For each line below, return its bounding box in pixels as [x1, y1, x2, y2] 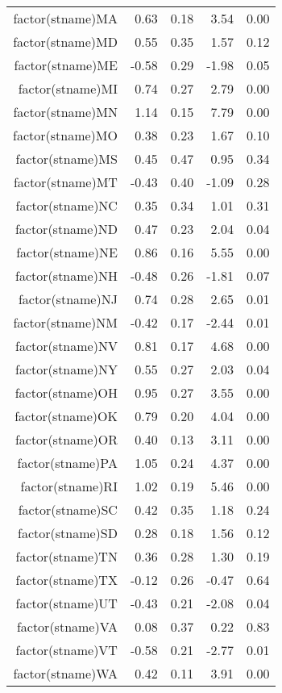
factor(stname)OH [15, 383, 118, 402]
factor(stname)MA [13, 9, 118, 27]
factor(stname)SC [18, 500, 118, 519]
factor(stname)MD [13, 32, 118, 51]
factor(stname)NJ [18, 290, 118, 308]
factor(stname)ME [14, 56, 118, 74]
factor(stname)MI [18, 79, 118, 98]
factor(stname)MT [13, 173, 118, 191]
